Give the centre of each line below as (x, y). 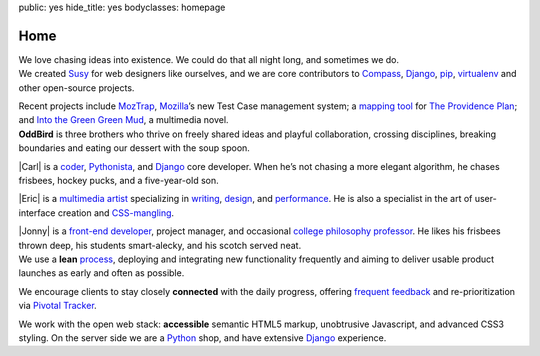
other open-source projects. (76, 87)
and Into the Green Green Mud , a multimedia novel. (123, 120)
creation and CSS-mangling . (116, 212)
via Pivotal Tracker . (57, 306)
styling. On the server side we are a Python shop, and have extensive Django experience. (202, 337)
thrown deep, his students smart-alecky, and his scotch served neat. (160, 245)
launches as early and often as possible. (101, 273)
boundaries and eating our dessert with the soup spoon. (134, 148)
